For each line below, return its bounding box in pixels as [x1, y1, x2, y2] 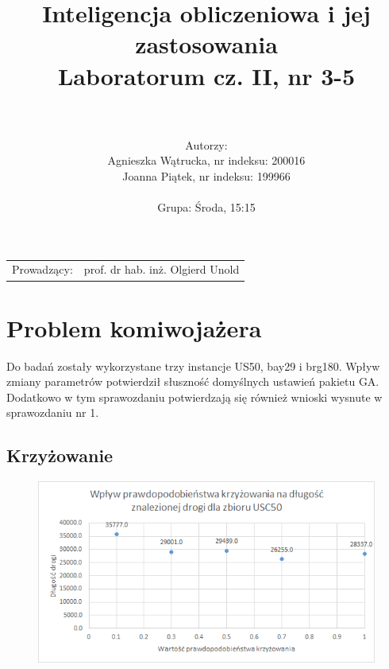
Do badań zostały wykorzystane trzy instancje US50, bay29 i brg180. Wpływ [6, 357, 380, 374]
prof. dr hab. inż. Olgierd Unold [83, 261, 240, 278]
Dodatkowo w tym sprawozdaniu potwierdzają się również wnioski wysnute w [6, 388, 383, 405]
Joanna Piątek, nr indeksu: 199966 [122, 167, 291, 184]
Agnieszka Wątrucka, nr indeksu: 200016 [107, 152, 306, 169]
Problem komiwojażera [6, 311, 262, 344]
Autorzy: [185, 136, 228, 153]
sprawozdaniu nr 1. [6, 404, 99, 421]
